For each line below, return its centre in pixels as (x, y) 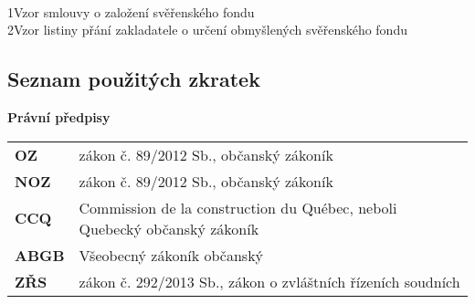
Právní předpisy (59, 116)
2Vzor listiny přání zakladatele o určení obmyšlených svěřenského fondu (207, 30)
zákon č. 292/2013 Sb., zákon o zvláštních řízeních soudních (269, 281)
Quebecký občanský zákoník (169, 228)
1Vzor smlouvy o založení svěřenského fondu (131, 11)
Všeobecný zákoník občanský (171, 255)
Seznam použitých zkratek (134, 79)
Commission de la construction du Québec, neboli (238, 207)
